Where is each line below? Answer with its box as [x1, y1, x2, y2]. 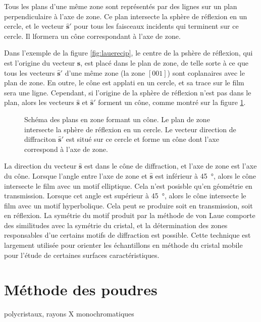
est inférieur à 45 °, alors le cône [155, 170, 256, 181]
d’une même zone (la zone [65, 67, 145, 78]
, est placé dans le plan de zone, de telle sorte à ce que [80, 57, 248, 68]
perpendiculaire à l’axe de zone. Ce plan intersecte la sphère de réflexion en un [4, 11, 247, 21]
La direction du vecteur [4, 160, 77, 171]
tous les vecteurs [4, 67, 55, 78]
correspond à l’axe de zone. [24, 143, 108, 154]
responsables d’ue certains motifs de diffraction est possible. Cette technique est [4, 230, 251, 240]
